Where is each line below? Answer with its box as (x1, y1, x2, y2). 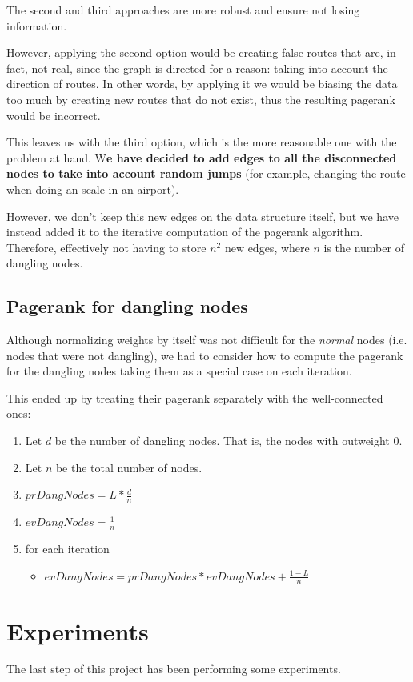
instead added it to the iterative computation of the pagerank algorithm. (6, 223, 363, 240)
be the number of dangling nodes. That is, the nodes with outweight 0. (54, 432, 403, 449)
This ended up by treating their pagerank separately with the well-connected (6, 389, 383, 406)
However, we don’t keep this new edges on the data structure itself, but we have (6, 207, 399, 224)
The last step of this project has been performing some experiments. (6, 660, 341, 677)
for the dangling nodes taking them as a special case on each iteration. (6, 363, 352, 379)
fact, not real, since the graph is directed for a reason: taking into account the (6, 59, 388, 76)
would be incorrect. (6, 106, 101, 123)
